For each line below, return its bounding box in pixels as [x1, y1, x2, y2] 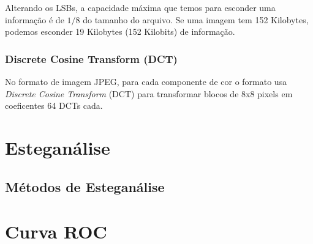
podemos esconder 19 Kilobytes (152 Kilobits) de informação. [5, 25, 235, 38]
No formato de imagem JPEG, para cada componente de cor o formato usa [5, 75, 287, 87]
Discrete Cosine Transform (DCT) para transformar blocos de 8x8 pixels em [5, 87, 293, 100]
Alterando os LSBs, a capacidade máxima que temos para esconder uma [5, 1, 276, 13]
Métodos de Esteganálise [5, 177, 165, 196]
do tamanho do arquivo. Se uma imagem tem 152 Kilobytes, [83, 13, 309, 26]
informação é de [5, 13, 64, 26]
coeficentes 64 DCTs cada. [5, 99, 103, 112]
